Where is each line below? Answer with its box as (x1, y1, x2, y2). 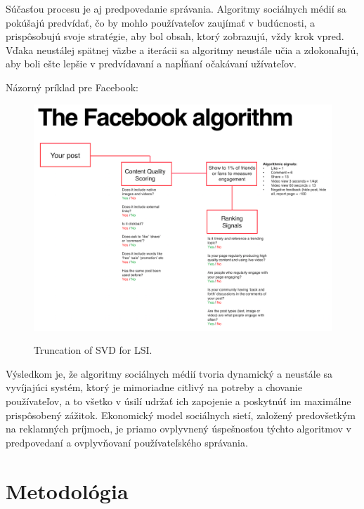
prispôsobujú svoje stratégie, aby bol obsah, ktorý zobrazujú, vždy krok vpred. (6, 29, 344, 44)
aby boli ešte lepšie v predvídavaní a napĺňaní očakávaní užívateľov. (6, 56, 297, 71)
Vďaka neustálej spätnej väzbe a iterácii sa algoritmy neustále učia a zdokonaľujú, (6, 42, 359, 57)
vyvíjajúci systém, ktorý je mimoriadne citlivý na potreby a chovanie (6, 380, 302, 395)
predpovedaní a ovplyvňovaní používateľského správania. (6, 435, 248, 449)
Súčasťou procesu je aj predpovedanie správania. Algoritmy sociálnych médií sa (6, 1, 346, 15)
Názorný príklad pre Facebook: (6, 79, 138, 94)
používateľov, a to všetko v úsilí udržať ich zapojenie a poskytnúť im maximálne (6, 394, 351, 409)
